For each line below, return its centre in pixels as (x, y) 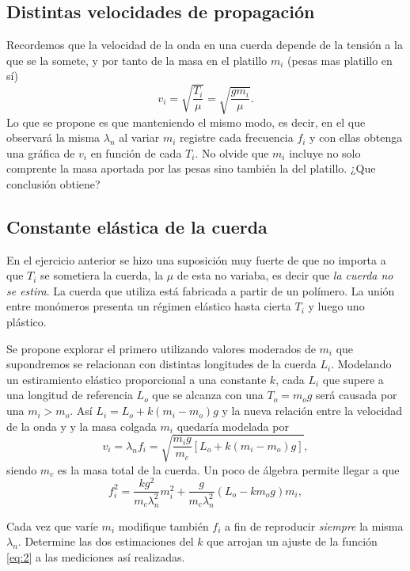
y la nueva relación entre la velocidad (312, 411)
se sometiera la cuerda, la (102, 275)
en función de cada (136, 152)
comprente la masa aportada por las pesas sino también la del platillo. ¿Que (191, 168)
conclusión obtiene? (53, 183)
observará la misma (53, 137)
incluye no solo (325, 152)
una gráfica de (41, 152)
